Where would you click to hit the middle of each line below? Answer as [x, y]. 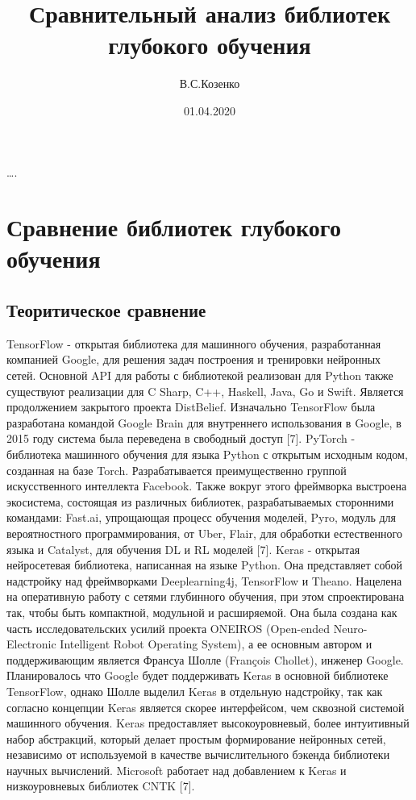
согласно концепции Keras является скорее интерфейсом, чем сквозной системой [206, 707]
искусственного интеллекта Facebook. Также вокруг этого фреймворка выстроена [207, 486]
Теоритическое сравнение [106, 310]
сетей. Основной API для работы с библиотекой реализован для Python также [200, 375]
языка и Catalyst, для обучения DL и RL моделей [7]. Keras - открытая [183, 549]
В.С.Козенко [210, 83]
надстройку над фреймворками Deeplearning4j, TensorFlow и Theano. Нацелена [204, 580]
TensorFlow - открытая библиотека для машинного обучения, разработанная [194, 343]
